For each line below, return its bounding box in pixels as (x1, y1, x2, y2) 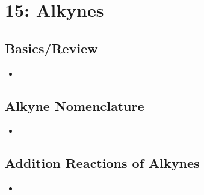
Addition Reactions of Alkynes (5, 154, 200, 172)
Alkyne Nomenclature (5, 96, 144, 115)
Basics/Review (5, 38, 98, 57)
